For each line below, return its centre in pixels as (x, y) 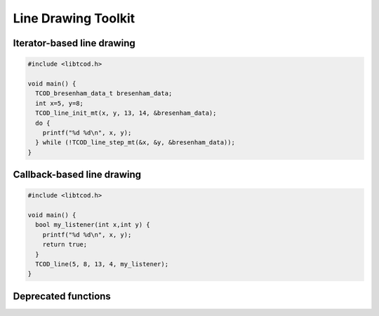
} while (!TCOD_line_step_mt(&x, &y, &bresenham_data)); (135, 143)
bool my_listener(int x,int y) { (93, 225)
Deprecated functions (62, 296)
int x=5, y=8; (60, 103)
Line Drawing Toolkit (74, 18)
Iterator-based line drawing (74, 43)
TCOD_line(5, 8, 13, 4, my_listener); (102, 264)
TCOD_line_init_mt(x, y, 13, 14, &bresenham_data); (126, 113)
